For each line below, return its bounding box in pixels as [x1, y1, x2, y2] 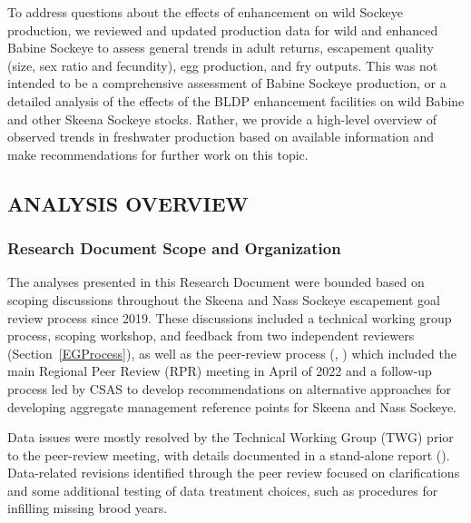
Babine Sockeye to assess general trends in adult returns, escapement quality [7, 38, 434, 57]
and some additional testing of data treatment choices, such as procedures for [7, 480, 438, 499]
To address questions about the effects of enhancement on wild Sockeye [7, 3, 403, 21]
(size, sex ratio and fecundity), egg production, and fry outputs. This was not [7, 55, 438, 74]
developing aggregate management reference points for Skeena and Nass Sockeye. [7, 397, 457, 416]
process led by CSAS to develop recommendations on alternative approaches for [7, 379, 451, 398]
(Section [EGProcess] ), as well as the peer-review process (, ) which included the [7, 343, 456, 362]
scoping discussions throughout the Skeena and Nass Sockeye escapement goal [7, 290, 441, 309]
